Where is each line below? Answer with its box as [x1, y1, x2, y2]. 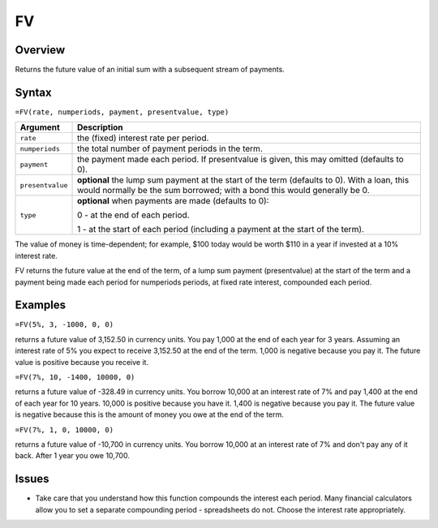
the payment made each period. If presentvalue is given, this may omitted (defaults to [77, 154, 405, 165]
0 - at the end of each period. [77, 209, 190, 221]
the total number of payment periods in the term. [77, 143, 263, 154]
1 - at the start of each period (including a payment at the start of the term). [77, 224, 365, 235]
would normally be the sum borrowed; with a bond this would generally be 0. [77, 185, 370, 196]
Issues [15, 472, 49, 486]
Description [77, 122, 123, 133]
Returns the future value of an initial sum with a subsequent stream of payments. [15, 65, 286, 75]
